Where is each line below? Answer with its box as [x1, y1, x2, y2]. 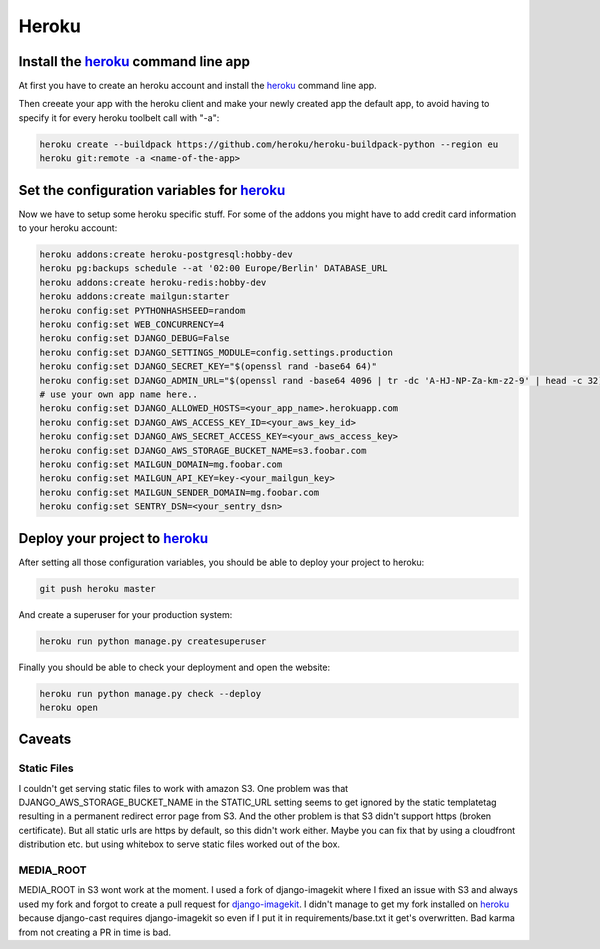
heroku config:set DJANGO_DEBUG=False [39, 333, 230, 344]
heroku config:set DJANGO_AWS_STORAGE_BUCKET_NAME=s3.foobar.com [39, 445, 367, 456]
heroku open [39, 701, 99, 713]
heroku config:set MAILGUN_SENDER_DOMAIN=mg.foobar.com [39, 486, 320, 498]
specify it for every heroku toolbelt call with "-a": [18, 111, 220, 124]
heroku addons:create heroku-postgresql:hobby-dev [39, 249, 294, 260]
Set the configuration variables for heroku [18, 181, 286, 199]
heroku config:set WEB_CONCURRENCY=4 [39, 319, 225, 330]
